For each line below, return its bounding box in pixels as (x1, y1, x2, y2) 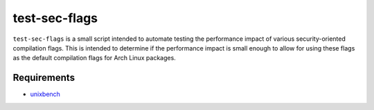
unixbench (30, 90, 60, 98)
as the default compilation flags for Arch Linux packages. (12, 54, 176, 62)
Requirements (12, 72, 75, 84)
